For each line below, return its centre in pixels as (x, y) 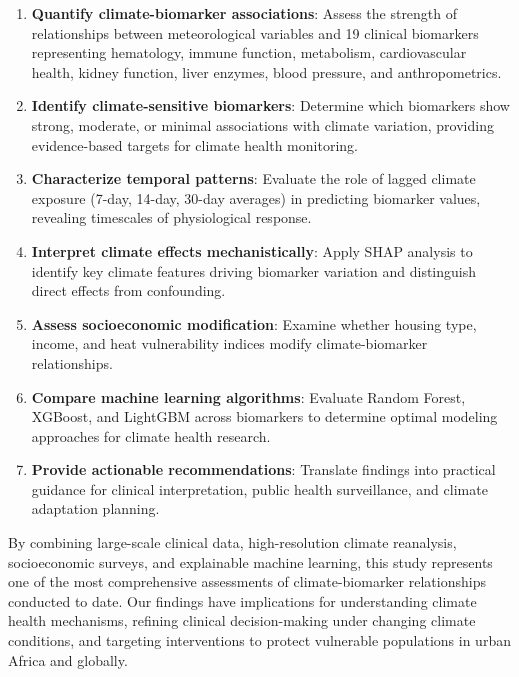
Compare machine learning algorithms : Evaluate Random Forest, (248, 396)
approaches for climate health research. (151, 435)
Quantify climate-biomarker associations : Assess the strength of (244, 13)
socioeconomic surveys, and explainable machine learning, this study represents (250, 561)
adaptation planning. (95, 508)
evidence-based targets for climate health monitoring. (194, 144)
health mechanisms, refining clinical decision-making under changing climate (242, 620)
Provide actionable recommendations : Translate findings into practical (263, 469)
